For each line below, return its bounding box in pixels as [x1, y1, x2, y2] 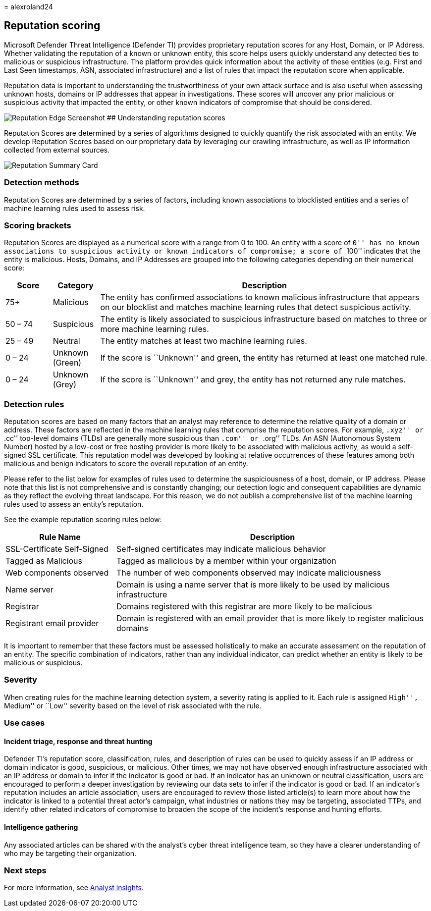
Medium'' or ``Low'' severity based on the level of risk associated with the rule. [4, 701, 262, 710]
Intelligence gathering [4, 823, 78, 832]
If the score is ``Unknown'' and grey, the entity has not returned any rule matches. [100, 375, 406, 385]
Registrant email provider [5, 618, 99, 629]
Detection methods [4, 177, 79, 188]
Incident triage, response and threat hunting [4, 737, 153, 746]
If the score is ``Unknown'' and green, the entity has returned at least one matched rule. [100, 353, 428, 363]
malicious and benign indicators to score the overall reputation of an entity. [4, 459, 248, 468]
